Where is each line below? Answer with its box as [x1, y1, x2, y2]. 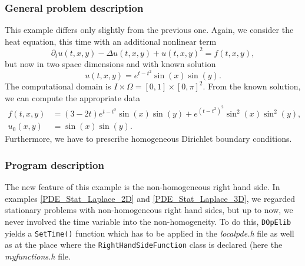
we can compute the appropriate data [5, 91, 140, 104]
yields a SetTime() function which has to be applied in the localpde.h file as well [5, 227, 294, 239]
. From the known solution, [203, 80, 301, 92]
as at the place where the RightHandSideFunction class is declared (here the [5, 238, 283, 251]
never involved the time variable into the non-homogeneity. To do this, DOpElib [5, 215, 291, 228]
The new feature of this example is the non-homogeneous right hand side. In [5, 181, 280, 193]
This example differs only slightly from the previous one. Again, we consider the [5, 24, 294, 36]
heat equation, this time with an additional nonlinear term [5, 35, 217, 47]
